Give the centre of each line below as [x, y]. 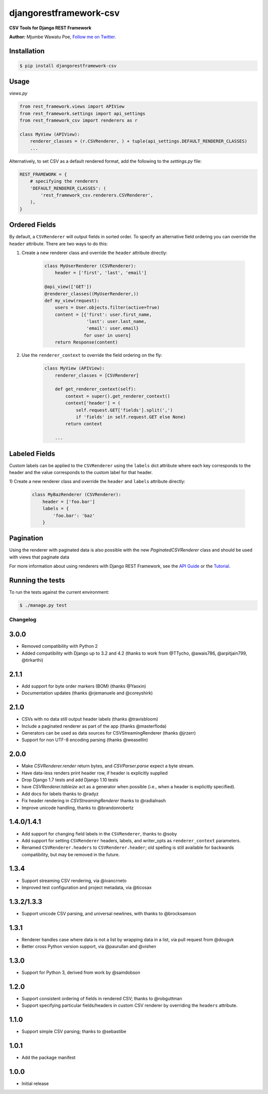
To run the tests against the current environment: [59, 592]
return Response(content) [86, 342]
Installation [27, 51]
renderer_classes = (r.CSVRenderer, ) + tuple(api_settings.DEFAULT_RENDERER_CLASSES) [139, 141]
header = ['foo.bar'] [69, 502]
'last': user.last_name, [116, 322]
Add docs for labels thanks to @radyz [60, 794]
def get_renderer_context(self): [96, 389]
